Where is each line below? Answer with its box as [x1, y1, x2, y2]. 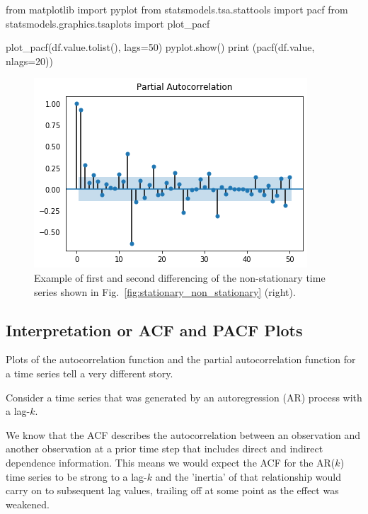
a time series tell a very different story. [6, 365, 173, 380]
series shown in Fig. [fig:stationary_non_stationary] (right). [34, 284, 296, 299]
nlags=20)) [6, 53, 53, 68]
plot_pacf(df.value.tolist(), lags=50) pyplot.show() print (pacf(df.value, [6, 40, 315, 55]
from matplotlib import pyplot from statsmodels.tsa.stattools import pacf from [6, 2, 348, 16]
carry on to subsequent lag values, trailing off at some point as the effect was [6, 483, 339, 498]
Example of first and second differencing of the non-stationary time [34, 270, 326, 285]
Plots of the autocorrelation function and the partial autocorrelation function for [6, 352, 356, 367]
